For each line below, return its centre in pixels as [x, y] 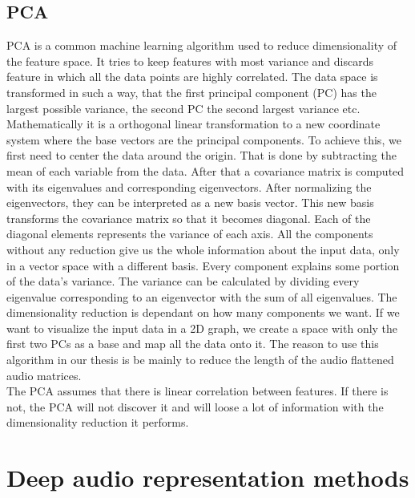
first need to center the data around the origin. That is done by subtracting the [201, 155]
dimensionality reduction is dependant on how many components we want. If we [203, 312]
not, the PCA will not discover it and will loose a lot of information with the [195, 406]
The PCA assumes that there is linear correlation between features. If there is [197, 391]
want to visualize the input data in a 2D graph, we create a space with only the [202, 328]
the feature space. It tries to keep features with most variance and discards [190, 61]
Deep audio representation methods [208, 478]
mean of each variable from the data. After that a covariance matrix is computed [205, 170]
